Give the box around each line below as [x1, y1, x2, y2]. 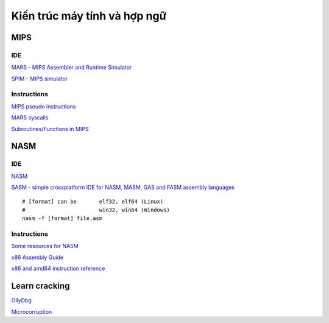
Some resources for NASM [11, 243, 79, 250]
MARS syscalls [11, 114, 49, 121]
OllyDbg [11, 297, 32, 304]
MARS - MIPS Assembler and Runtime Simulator [11, 64, 132, 71]
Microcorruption [11, 308, 52, 315]
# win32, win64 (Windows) [22, 206, 170, 213]
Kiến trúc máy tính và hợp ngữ [11, 9, 167, 23]
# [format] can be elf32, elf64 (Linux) [22, 198, 164, 205]
